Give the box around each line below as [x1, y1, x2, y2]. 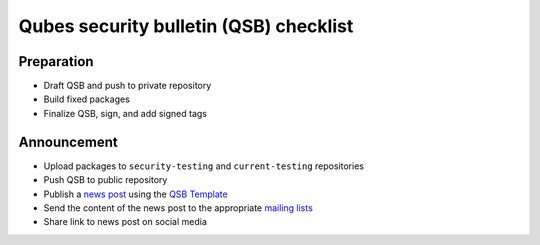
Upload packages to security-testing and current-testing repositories [43, 160, 365, 172]
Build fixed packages [43, 93, 130, 105]
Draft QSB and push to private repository [43, 80, 212, 92]
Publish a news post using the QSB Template [43, 188, 229, 200]
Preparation [18, 53, 94, 70]
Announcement [18, 133, 119, 150]
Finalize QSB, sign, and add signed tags [43, 107, 208, 119]
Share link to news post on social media [43, 216, 207, 228]
